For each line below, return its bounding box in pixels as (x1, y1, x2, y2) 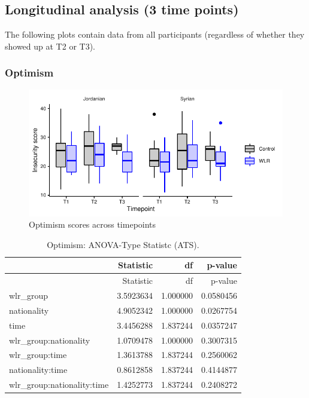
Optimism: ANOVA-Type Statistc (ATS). (47, 238, 199, 250)
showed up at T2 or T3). (5, 39, 95, 52)
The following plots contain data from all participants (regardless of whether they (5, 28, 305, 41)
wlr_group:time (9, 348, 67, 361)
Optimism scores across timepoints (29, 218, 156, 231)
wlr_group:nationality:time (9, 378, 109, 391)
